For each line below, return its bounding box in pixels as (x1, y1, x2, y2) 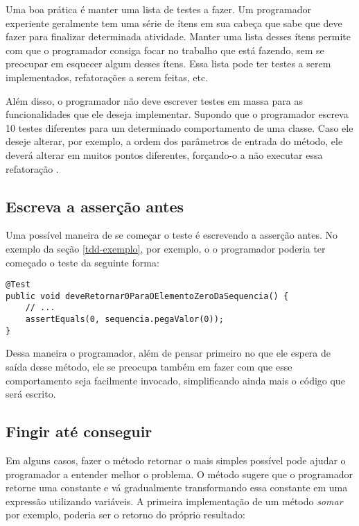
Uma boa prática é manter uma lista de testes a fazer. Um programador (6, 2, 312, 16)
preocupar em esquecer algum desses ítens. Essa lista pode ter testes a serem (6, 56, 331, 71)
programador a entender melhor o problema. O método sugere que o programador (6, 466, 353, 481)
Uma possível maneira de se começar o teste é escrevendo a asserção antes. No (6, 228, 338, 242)
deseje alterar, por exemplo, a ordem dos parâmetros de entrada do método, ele (6, 134, 343, 149)
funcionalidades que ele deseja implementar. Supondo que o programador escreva (6, 107, 349, 121)
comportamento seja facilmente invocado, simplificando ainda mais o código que (6, 373, 345, 387)
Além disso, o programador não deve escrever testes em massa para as (6, 93, 303, 108)
